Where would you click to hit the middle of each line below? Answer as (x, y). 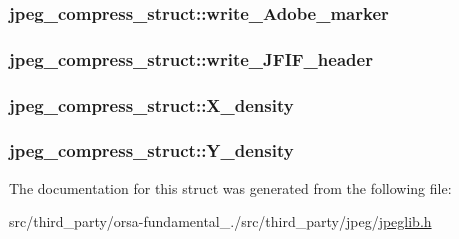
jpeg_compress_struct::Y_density (151, 150)
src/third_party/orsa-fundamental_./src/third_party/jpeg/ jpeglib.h (220, 221)
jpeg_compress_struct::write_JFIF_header (191, 58)
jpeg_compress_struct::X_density (151, 104)
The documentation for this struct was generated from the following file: (230, 187)
